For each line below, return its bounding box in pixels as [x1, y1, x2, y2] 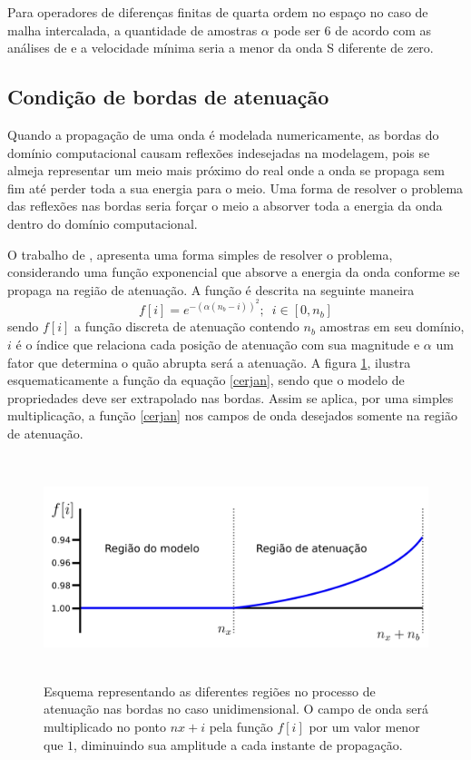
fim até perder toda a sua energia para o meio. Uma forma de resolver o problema [7, 178, 464, 197]
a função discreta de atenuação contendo [74, 317, 299, 336]
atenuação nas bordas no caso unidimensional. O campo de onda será [44, 699, 428, 718]
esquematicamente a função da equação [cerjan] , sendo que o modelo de [7, 370, 405, 390]
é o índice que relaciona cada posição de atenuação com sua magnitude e [15, 334, 420, 353]
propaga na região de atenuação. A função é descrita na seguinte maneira [7, 280, 415, 299]
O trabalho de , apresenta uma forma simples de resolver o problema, [7, 244, 393, 263]
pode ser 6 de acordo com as [273, 20, 432, 39]
